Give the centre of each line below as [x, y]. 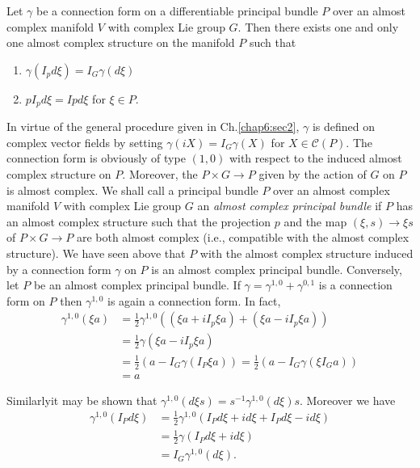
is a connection [355, 285]
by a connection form [59, 269]
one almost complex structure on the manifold [121, 42]
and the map [315, 221]
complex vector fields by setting [85, 142]
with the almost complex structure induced [307, 253]
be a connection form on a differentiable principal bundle [177, 11]
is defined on [344, 126]
